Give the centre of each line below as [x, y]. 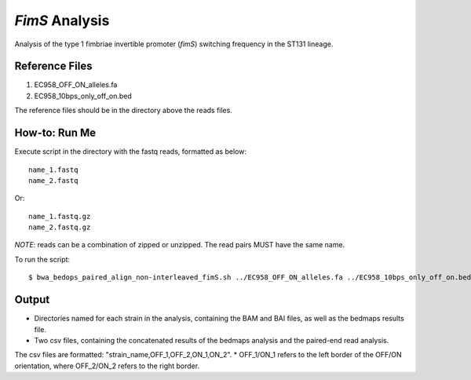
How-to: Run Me [55, 133]
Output [32, 300]
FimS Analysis [62, 20]
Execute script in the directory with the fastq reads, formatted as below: [131, 152]
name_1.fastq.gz [60, 216]
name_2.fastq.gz [60, 227]
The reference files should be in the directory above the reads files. [124, 111]
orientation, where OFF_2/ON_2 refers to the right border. [107, 366]
